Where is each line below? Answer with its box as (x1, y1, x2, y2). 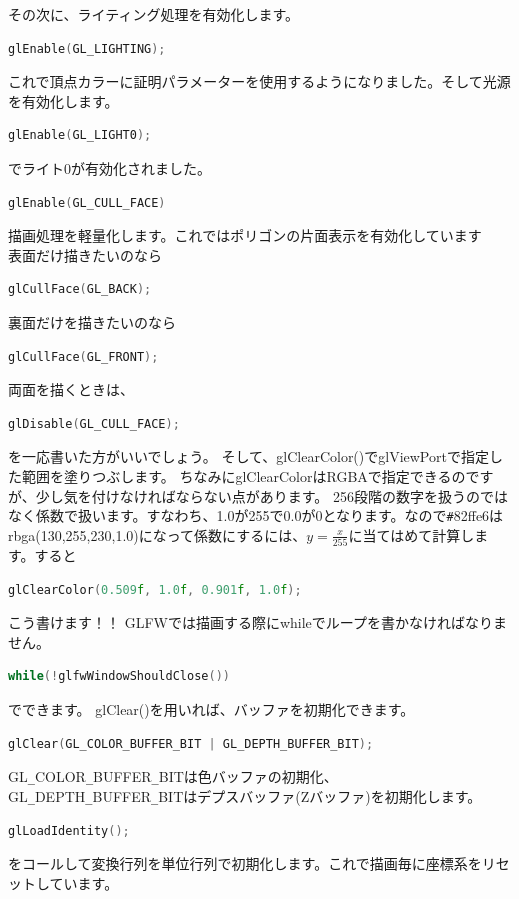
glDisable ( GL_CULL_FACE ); (8, 416, 180, 431)
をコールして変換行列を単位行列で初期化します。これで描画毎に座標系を (8, 853, 482, 874)
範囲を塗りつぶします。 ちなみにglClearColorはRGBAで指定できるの (21, 465, 466, 486)
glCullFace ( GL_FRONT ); (8, 349, 159, 364)
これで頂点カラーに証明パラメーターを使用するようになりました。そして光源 (8, 71, 511, 92)
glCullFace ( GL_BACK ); (8, 282, 152, 297)
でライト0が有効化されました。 (8, 157, 211, 178)
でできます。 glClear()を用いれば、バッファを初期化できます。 (8, 699, 415, 720)
